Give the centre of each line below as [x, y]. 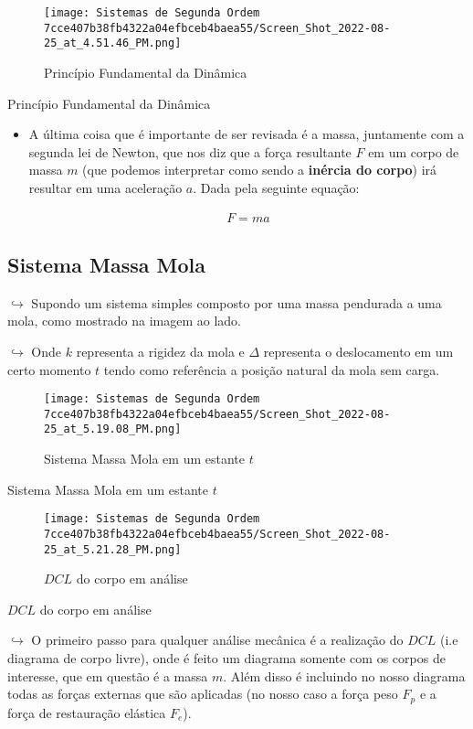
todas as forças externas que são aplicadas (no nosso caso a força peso [203, 694]
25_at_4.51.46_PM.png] [113, 43]
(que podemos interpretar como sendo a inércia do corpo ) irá [260, 170]
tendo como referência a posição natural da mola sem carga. [272, 369]
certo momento [49, 369]
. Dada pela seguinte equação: [276, 187]
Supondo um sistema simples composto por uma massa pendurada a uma [236, 302]
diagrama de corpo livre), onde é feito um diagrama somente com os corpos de [226, 658]
